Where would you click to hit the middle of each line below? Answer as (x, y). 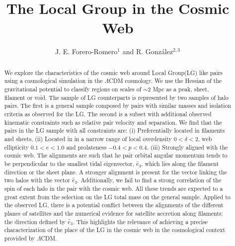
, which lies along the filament (180, 163)
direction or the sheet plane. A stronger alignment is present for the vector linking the (116, 172)
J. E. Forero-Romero (86, 51)
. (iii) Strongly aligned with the (187, 147)
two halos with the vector (37, 180)
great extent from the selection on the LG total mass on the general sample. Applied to (117, 197)
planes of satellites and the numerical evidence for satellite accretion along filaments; (114, 213)
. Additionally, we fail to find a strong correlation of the (149, 180)
